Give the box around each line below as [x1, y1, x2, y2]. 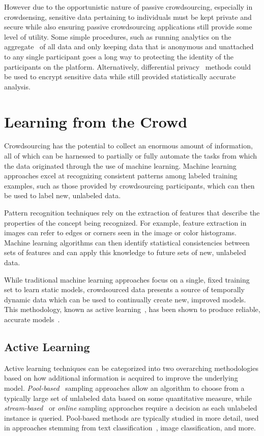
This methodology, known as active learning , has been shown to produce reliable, [4, 304, 260, 315]
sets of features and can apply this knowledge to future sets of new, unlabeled [4, 247, 246, 258]
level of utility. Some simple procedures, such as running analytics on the [4, 31, 231, 42]
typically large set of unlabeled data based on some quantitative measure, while [4, 392, 252, 403]
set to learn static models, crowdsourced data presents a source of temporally [4, 284, 245, 295]
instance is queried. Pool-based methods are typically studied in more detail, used [4, 412, 259, 423]
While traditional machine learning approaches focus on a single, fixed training [4, 274, 250, 285]
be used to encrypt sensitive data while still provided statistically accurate [4, 71, 236, 82]
